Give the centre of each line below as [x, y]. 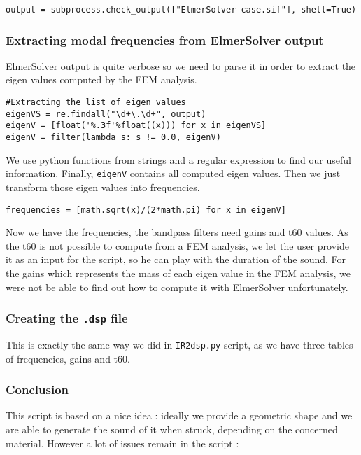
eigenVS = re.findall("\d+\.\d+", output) [106, 114]
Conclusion [37, 390]
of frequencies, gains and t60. [68, 358]
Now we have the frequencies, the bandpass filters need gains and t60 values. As [177, 232]
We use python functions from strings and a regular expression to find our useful [178, 159]
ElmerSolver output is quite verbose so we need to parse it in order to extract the [181, 65]
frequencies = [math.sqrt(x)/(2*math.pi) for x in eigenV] [146, 210]
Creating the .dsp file [67, 318]
